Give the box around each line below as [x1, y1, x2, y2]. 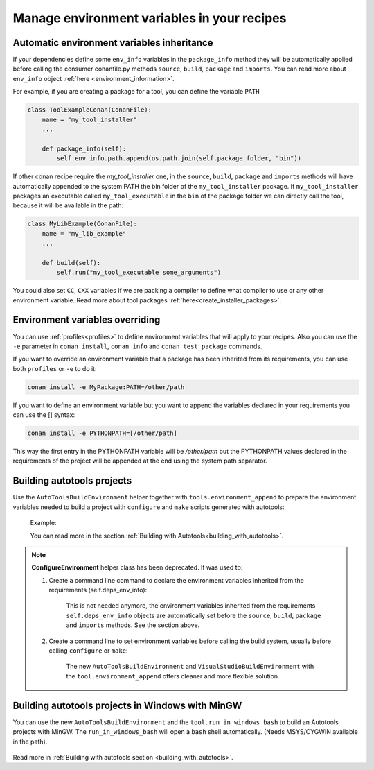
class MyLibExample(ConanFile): [27, 220, 138, 228]
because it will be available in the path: [12, 201, 124, 209]
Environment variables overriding [12, 314, 161, 326]
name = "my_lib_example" [42, 230, 127, 237]
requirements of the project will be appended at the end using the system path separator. [12, 456, 268, 465]
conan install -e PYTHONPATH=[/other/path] [27, 429, 178, 437]
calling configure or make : [48, 647, 128, 655]
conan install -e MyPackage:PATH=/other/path [27, 383, 185, 391]
